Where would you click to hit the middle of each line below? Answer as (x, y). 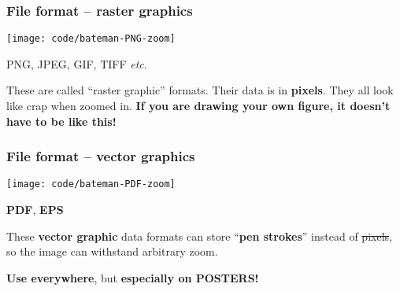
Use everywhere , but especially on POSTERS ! (133, 277)
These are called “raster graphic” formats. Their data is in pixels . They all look (200, 90)
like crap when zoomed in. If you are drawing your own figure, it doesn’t (198, 106)
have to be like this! (61, 121)
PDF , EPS (35, 210)
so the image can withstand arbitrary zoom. (112, 251)
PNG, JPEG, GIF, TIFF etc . (77, 63)
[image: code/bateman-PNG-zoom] (91, 39)
